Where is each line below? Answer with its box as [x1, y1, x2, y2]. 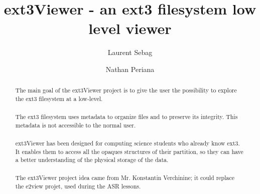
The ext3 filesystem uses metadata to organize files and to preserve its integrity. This [15, 112, 238, 121]
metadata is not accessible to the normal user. [15, 120, 136, 129]
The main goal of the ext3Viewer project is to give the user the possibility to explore [15, 86, 237, 94]
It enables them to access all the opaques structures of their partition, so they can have [15, 147, 243, 155]
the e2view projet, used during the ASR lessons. [15, 182, 141, 190]
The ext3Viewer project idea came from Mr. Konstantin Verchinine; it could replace [15, 173, 235, 182]
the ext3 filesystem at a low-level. [15, 94, 103, 102]
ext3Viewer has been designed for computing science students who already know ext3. [15, 138, 240, 147]
